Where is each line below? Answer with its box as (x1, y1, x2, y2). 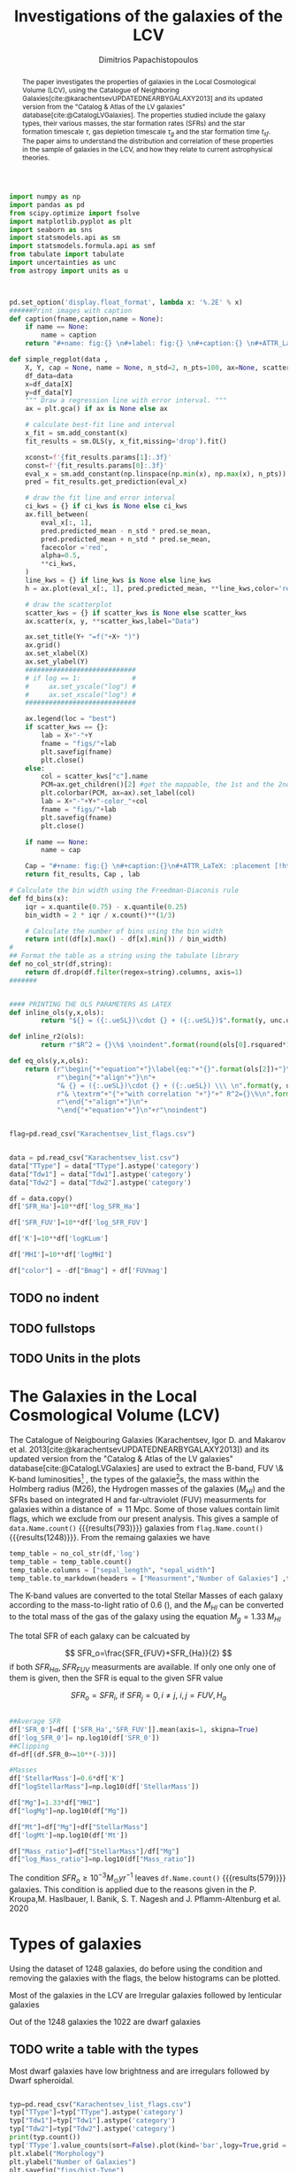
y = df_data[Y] (25, 388, 73, 397)
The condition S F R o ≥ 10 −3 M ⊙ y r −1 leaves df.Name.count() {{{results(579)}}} (9, 1871, 286, 1885)
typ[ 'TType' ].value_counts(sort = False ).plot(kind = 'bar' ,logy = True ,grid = (9, 2141, 287, 2150)
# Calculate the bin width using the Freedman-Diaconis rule (9, 886, 240, 896)
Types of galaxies (9, 1934, 142, 1954)
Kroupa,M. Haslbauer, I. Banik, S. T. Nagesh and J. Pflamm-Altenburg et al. (9, 1893, 281, 1904)
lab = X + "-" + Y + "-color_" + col (41, 797, 148, 806)
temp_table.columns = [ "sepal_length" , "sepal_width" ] (9, 1566, 216, 1575)
